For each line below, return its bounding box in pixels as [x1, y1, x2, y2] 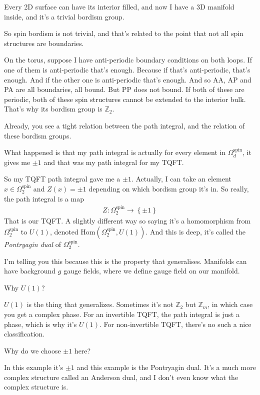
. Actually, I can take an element [131, 173, 231, 184]
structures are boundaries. [4, 37, 84, 48]
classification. [4, 328, 45, 339]
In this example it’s [4, 362, 63, 372]
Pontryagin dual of [4, 238, 61, 249]
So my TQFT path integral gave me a [4, 173, 120, 184]
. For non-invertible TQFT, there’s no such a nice [99, 318, 251, 329]
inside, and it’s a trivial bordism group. [4, 11, 124, 21]
